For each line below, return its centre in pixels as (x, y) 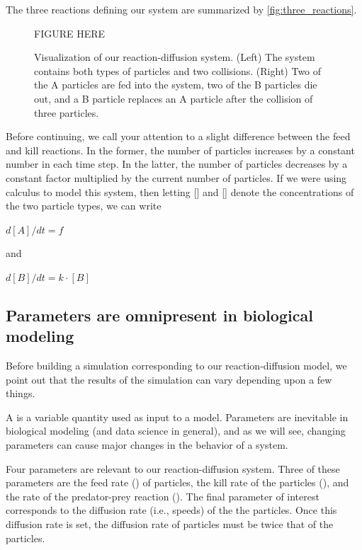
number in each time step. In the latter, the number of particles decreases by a (177, 164)
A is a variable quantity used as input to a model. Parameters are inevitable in (177, 417)
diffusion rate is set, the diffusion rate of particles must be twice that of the (170, 524)
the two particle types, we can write (84, 206)
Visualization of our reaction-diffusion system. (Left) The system (175, 57)
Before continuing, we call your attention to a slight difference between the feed (178, 136)
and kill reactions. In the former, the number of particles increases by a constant (180, 150)
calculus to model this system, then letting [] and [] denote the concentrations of (180, 191)
